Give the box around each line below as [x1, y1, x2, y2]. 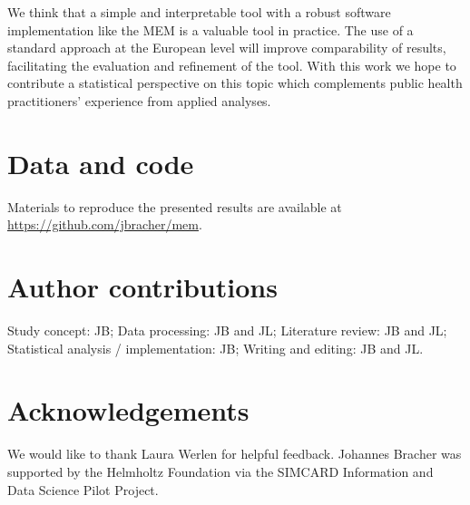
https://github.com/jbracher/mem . [7, 215, 202, 234]
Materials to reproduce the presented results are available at [7, 197, 342, 216]
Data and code [7, 144, 194, 181]
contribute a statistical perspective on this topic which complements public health [7, 73, 463, 92]
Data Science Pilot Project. [7, 480, 159, 499]
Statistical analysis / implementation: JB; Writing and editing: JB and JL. [7, 338, 424, 357]
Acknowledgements [7, 392, 250, 429]
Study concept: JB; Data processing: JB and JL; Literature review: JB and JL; [7, 321, 447, 339]
